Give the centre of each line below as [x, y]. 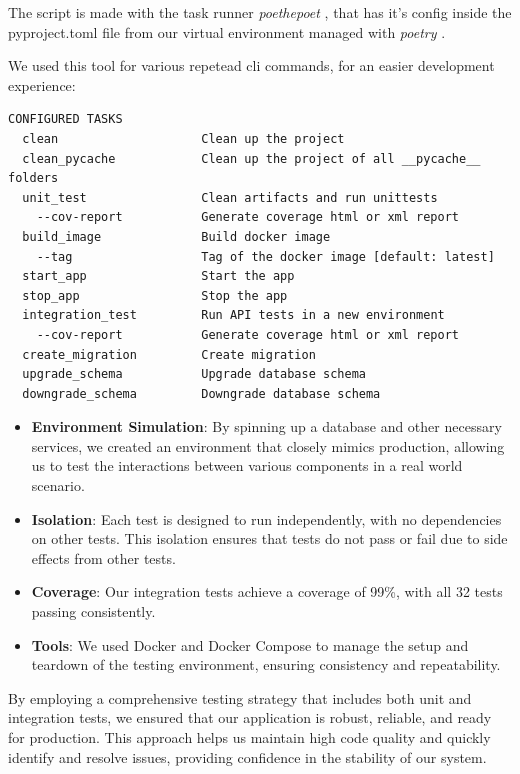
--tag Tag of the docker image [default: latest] [265, 256]
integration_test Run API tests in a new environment [233, 315]
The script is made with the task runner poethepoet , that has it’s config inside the [260, 12]
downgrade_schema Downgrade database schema [201, 393]
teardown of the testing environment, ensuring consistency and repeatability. [266, 664]
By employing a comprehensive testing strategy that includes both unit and [240, 697]
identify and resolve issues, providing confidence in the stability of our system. [247, 756]
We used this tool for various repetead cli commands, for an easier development [251, 65]
